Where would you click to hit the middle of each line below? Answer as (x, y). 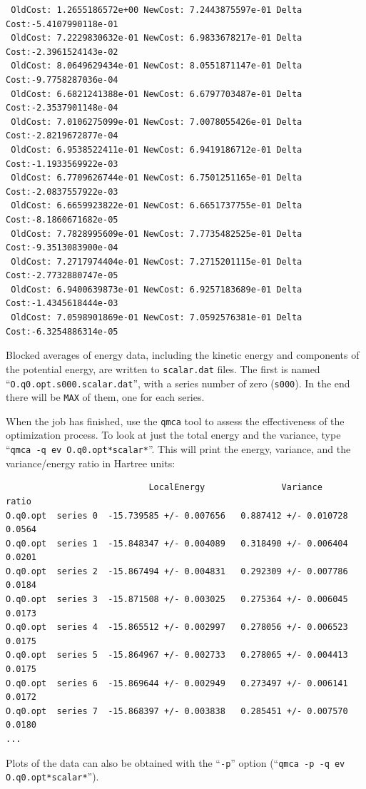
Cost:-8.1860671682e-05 (62, 219)
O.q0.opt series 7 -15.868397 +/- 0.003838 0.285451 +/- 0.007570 (177, 711)
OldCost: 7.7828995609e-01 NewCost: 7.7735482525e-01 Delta (157, 234)
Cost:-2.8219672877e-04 (62, 136)
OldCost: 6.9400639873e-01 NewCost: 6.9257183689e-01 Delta (157, 289)
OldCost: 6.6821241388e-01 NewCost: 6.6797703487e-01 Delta (157, 94)
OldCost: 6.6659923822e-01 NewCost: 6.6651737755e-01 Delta (157, 206)
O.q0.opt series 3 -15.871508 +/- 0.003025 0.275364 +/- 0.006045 (177, 600)
